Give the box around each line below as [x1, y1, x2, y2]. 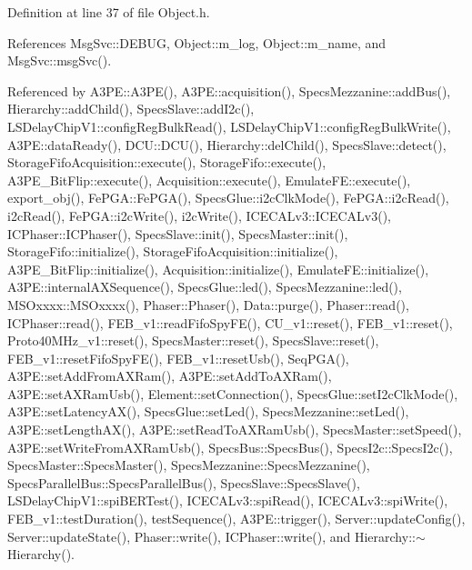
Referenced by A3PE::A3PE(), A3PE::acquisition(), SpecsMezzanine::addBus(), [7, 81, 451, 100]
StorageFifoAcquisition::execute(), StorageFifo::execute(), [7, 153, 326, 172]
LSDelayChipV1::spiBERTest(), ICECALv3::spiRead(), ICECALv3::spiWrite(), [7, 491, 448, 510]
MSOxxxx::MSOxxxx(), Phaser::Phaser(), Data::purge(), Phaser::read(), [7, 295, 409, 314]
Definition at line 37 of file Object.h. [7, 3, 210, 21]
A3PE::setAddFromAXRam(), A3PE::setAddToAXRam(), [7, 366, 332, 385]
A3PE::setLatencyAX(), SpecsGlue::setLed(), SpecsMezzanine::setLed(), [7, 402, 409, 421]
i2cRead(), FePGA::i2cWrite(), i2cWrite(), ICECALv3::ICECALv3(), [7, 205, 391, 225]
